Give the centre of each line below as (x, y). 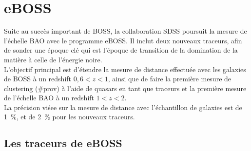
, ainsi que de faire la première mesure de (170, 79)
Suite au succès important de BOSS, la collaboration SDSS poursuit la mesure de (125, 31)
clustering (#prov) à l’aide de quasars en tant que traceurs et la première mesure (125, 88)
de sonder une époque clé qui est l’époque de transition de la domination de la (121, 50)
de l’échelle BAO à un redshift (49, 98)
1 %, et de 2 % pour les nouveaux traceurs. (69, 117)
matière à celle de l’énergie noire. (53, 59)
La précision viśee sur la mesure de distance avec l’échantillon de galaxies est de (123, 107)
